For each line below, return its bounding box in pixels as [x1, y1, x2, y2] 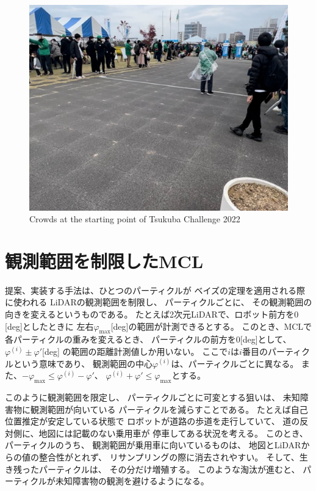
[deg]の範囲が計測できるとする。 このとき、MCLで [110, 319, 312, 332]
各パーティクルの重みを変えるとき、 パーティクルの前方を [5, 333, 236, 346]
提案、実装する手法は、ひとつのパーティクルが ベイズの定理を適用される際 [5, 283, 305, 296]
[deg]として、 [240, 333, 292, 346]
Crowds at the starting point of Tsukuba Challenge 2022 [29, 213, 240, 225]
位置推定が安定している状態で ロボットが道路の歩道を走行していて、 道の [5, 415, 300, 427]
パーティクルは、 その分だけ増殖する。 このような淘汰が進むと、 [38, 462, 300, 475]
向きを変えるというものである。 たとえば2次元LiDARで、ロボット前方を [5, 308, 295, 321]
